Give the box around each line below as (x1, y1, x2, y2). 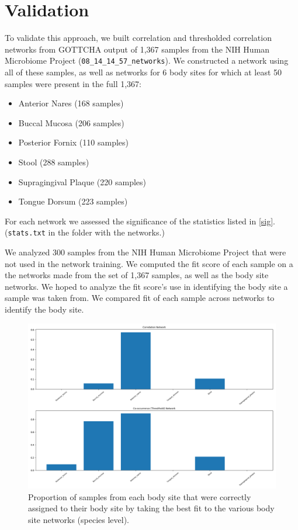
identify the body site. (5, 303, 84, 315)
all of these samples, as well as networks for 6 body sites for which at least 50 (5, 65, 282, 78)
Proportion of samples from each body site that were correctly (28, 490, 251, 503)
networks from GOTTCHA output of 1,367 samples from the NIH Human (5, 43, 270, 55)
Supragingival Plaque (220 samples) (18, 175, 146, 188)
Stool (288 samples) (18, 155, 89, 168)
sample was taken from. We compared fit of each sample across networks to (5, 292, 275, 304)
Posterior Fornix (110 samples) (18, 136, 129, 148)
